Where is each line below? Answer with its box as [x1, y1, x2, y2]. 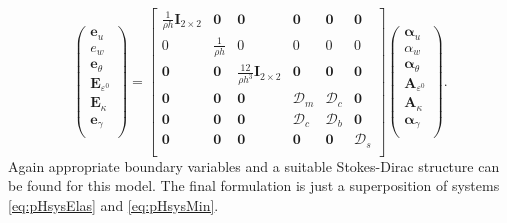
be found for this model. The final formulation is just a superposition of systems [8, 175, 500, 196]
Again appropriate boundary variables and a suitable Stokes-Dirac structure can [8, 155, 500, 176]
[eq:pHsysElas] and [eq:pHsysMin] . [8, 194, 219, 215]
